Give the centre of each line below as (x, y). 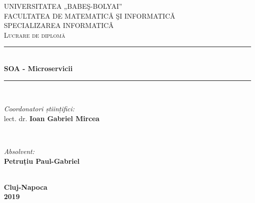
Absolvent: (19, 151)
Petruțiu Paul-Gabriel (42, 161)
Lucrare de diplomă (35, 35)
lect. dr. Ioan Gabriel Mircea (52, 118)
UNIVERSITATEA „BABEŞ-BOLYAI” (63, 6)
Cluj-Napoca (26, 187)
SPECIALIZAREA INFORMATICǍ (59, 25)
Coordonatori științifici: (39, 109)
